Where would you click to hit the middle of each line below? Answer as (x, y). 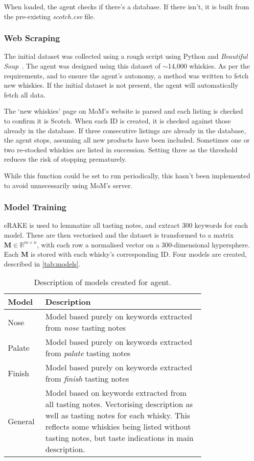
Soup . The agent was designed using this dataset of (82, 66)
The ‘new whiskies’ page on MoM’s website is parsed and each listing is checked (124, 111)
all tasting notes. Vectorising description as (119, 404)
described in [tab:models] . (42, 263)
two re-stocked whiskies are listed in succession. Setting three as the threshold (121, 149)
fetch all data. (25, 94)
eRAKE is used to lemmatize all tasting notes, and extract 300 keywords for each (126, 225)
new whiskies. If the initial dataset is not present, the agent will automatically (121, 85)
